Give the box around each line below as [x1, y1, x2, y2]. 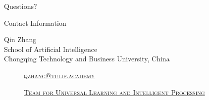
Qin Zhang [4, 34, 37, 45]
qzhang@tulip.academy [24, 70, 95, 80]
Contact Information [4, 17, 66, 28]
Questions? [4, 1, 37, 11]
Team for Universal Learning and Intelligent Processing [24, 87, 205, 97]
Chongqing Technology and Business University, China [4, 53, 170, 64]
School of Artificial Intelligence [4, 44, 98, 54]
